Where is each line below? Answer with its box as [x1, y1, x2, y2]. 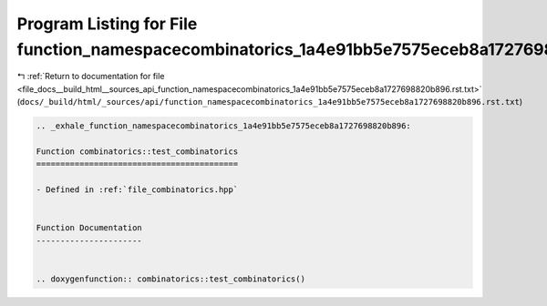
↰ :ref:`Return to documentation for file [16, 71, 165, 82]
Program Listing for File [16, 14, 198, 34]
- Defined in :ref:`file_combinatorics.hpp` [36, 185, 239, 195]
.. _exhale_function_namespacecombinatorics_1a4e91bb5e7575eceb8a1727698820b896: [36, 121, 412, 131]
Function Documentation [36, 223, 143, 233]
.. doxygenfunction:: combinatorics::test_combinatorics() [36, 273, 305, 284]
